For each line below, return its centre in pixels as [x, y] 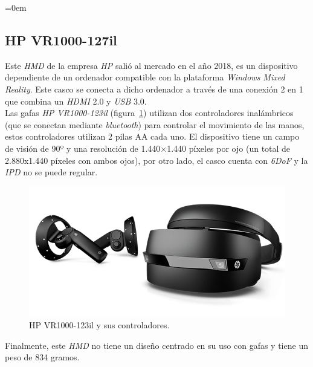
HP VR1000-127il [61, 40]
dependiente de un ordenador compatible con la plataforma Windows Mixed [145, 77]
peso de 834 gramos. [42, 357]
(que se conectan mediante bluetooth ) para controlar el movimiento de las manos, [155, 124]
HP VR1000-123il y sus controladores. [99, 325]
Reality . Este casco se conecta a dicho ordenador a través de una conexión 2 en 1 [154, 89]
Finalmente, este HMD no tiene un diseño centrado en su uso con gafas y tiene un [156, 345]
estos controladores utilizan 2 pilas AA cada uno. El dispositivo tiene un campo [152, 136]
